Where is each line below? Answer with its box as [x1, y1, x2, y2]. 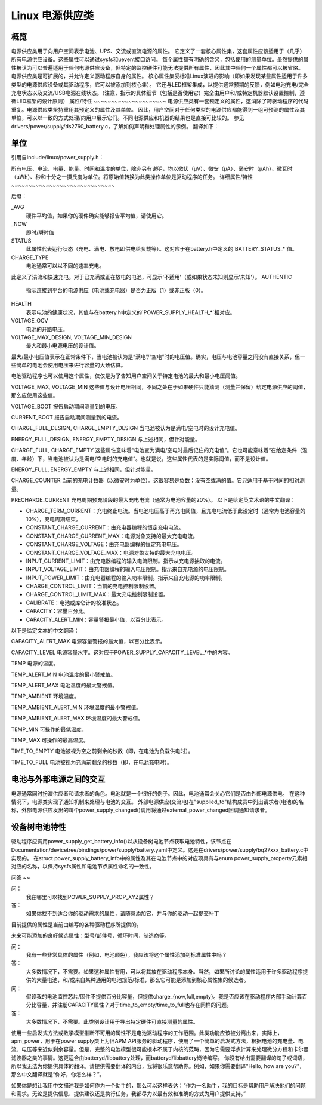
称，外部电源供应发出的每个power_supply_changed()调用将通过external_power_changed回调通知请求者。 [11, 806, 271, 814]
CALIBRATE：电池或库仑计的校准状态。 [26, 599, 122, 606]
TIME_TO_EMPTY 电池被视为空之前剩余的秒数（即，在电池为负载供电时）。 [11, 747, 194, 755]
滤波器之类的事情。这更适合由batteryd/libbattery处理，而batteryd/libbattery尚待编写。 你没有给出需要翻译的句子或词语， [11, 1054, 308, 1061]
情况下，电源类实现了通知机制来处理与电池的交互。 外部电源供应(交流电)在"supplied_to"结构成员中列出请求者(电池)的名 [11, 798, 304, 805]
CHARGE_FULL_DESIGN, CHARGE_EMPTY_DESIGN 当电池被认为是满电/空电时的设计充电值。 [11, 425, 241, 432]
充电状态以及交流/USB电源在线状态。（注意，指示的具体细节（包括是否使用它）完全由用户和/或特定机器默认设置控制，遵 [11, 90, 305, 97]
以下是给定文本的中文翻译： [11, 627, 79, 634]
